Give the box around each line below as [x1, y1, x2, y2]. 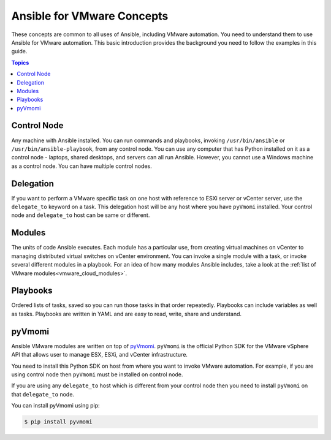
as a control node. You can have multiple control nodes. [11, 162, 153, 170]
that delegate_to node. [11, 390, 75, 398]
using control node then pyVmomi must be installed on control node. [11, 371, 183, 378]
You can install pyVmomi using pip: [11, 402, 101, 409]
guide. [11, 48, 28, 55]
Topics [11, 59, 29, 66]
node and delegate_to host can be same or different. [11, 211, 150, 219]
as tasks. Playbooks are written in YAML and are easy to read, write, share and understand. [11, 310, 242, 317]
